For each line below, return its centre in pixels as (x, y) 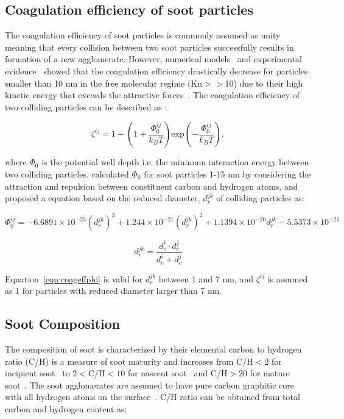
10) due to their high (264, 83)
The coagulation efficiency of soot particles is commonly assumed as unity (143, 35)
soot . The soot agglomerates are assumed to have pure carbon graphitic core (150, 385)
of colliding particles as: (260, 198)
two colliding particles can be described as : (86, 106)
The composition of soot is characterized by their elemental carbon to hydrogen (153, 349)
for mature (270, 373)
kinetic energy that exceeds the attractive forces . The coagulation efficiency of (152, 95)
